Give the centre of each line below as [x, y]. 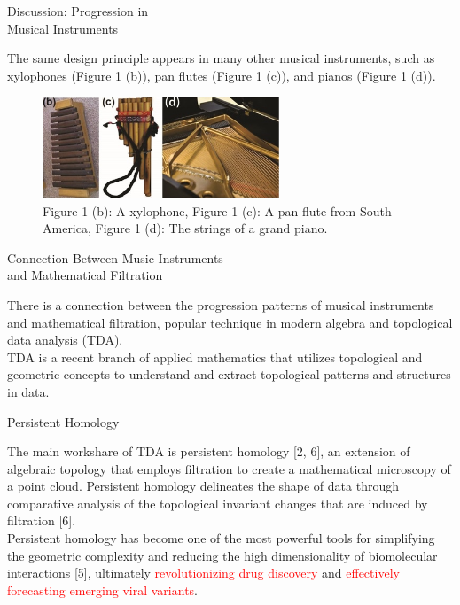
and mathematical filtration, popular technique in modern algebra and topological [230, 322]
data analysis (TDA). [65, 340]
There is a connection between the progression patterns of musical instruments [221, 304]
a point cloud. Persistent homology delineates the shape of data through [203, 486]
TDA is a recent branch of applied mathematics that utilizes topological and [215, 357]
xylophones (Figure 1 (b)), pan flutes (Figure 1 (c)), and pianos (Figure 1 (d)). [222, 75]
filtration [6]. [42, 520]
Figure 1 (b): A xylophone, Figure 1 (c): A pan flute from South [217, 210]
